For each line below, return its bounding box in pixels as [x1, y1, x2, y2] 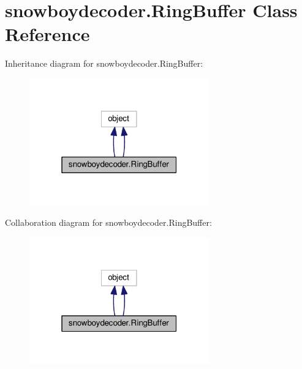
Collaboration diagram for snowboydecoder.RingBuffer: [5, 216, 212, 229]
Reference [5, 21, 90, 47]
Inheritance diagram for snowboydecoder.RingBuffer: [5, 57, 203, 70]
